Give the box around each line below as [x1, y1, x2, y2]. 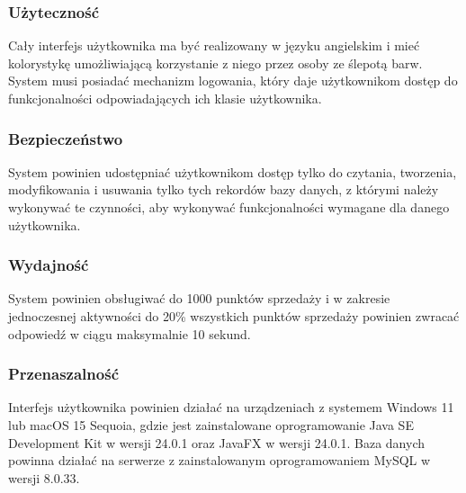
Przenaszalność [8, 363, 119, 385]
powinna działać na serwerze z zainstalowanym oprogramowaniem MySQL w [8, 451, 431, 470]
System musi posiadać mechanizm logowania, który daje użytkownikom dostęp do [8, 71, 458, 90]
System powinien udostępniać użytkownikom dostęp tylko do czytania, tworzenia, [8, 162, 457, 181]
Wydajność [8, 254, 89, 276]
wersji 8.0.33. [8, 468, 80, 487]
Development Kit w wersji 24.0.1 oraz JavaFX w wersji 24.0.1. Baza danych [8, 433, 425, 452]
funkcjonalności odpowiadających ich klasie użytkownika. [8, 89, 322, 107]
